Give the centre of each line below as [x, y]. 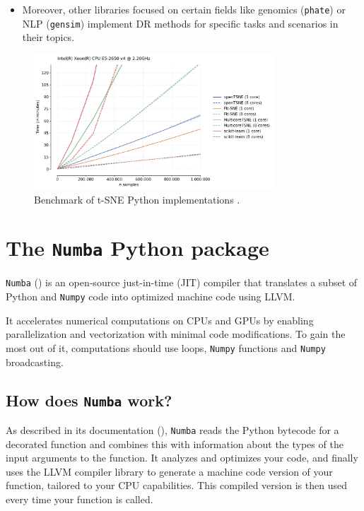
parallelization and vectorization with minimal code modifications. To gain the [176, 334]
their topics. [48, 37]
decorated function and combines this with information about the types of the [175, 444]
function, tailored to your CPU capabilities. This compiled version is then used [176, 485]
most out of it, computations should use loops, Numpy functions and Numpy [166, 347]
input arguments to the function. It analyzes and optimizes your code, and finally [182, 458]
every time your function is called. [80, 499]
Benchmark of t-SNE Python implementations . [137, 199]
